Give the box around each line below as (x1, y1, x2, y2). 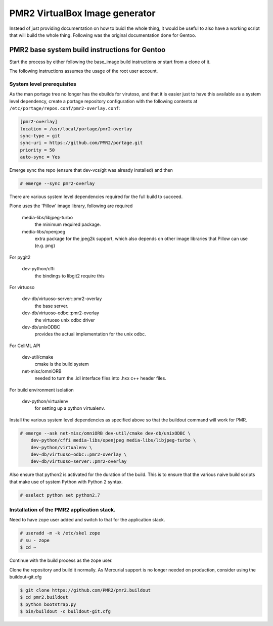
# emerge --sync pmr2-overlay (20, 181, 95, 186)
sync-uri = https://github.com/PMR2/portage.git (20, 140, 143, 146)
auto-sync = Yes (20, 154, 61, 160)
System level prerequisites (9, 81, 77, 87)
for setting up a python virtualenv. (34, 405, 106, 411)
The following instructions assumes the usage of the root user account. (9, 68, 158, 74)
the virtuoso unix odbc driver (34, 317, 96, 323)
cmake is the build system (34, 361, 89, 367)
